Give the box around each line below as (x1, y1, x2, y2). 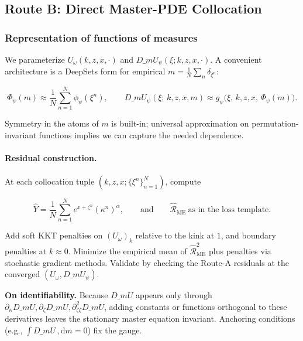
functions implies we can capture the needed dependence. (39, 128, 244, 141)
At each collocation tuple (5, 175, 95, 187)
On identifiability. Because (5, 289, 108, 301)
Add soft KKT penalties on (5, 229, 103, 241)
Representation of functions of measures (5, 30, 198, 45)
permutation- (252, 117, 299, 129)
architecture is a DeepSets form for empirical (5, 65, 166, 77)
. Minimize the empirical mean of (68, 245, 187, 257)
